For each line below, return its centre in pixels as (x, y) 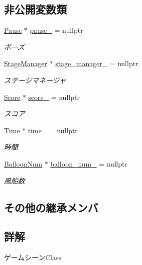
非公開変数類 (35, 9)
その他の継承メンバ (51, 207)
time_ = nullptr (53, 130)
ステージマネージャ (35, 80)
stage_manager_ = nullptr (97, 63)
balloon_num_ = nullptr (89, 163)
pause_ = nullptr (57, 30)
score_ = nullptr (54, 97)
